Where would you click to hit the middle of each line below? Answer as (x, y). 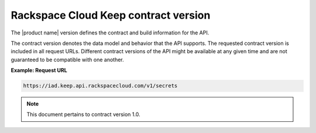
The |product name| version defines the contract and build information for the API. (110, 33)
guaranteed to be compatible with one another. (67, 60)
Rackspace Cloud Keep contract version (111, 15)
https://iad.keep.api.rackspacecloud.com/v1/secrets (100, 86)
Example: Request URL (39, 71)
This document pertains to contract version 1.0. (83, 114)
